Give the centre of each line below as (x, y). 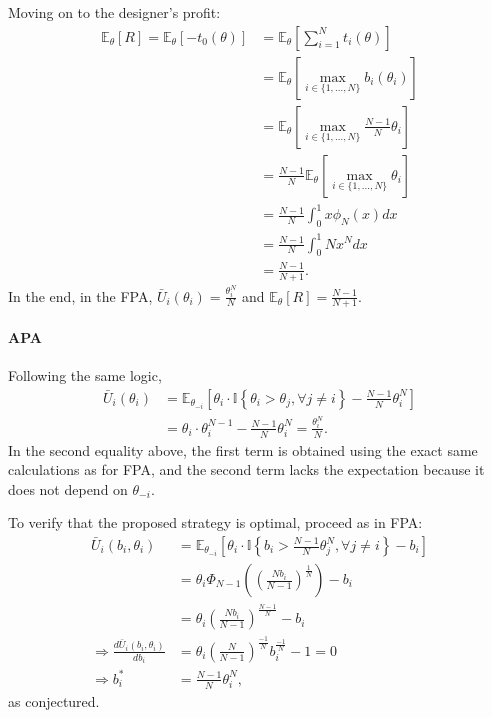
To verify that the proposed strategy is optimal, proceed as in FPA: (215, 522)
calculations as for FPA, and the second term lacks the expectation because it (246, 469)
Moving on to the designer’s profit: (114, 12)
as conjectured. (54, 700)
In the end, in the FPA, (80, 295)
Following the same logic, (85, 375)
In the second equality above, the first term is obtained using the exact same (243, 449)
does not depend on (68, 488)
